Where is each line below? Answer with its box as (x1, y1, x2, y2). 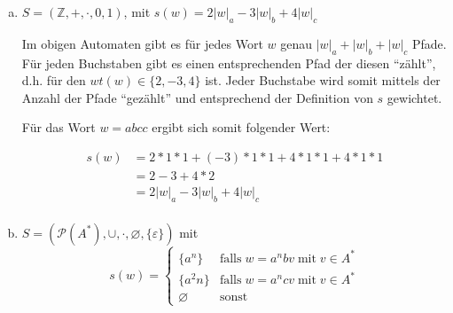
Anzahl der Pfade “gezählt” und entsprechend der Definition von (21, 88, 373, 106)
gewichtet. (387, 88, 442, 106)
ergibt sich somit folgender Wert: (152, 118, 331, 137)
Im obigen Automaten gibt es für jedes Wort (21, 34, 263, 52)
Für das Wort (21, 118, 96, 137)
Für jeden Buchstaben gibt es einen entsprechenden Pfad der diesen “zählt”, (21, 53, 436, 72)
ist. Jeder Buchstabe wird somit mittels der (205, 71, 441, 90)
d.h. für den (21, 71, 86, 90)
